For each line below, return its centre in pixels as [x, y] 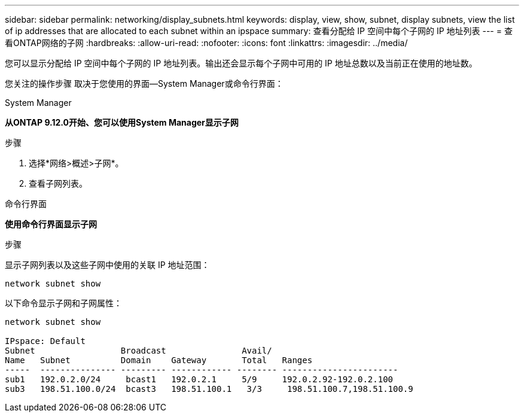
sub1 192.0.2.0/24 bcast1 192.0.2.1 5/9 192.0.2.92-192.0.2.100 [199, 379]
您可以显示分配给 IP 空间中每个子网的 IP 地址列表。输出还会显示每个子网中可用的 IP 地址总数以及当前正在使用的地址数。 [241, 63]
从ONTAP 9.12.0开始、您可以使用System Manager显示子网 [122, 122]
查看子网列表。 [58, 183]
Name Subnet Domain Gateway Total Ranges [159, 360]
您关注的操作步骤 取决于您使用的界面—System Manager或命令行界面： [144, 83]
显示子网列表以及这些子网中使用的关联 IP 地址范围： [107, 265]
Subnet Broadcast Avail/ [138, 351]
